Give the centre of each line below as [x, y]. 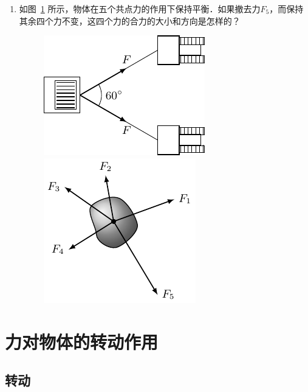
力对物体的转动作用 [82, 341]
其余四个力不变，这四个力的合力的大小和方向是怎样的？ [130, 20]
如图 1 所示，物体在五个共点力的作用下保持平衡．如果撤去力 [140, 9]
